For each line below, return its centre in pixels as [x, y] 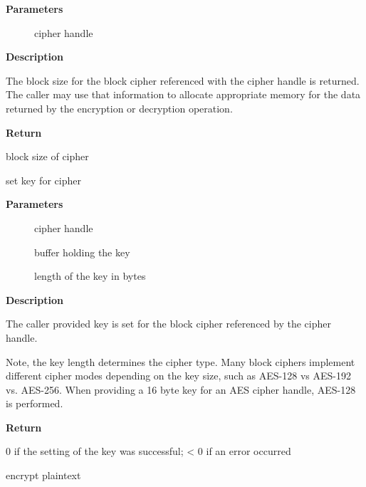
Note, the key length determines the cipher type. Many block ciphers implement [181, 361]
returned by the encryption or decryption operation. [119, 108]
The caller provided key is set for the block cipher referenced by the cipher [168, 324]
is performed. [35, 403]
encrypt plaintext [43, 475]
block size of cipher [47, 156]
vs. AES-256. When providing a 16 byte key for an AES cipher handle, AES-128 [181, 389]
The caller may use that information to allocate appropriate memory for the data [183, 94]
